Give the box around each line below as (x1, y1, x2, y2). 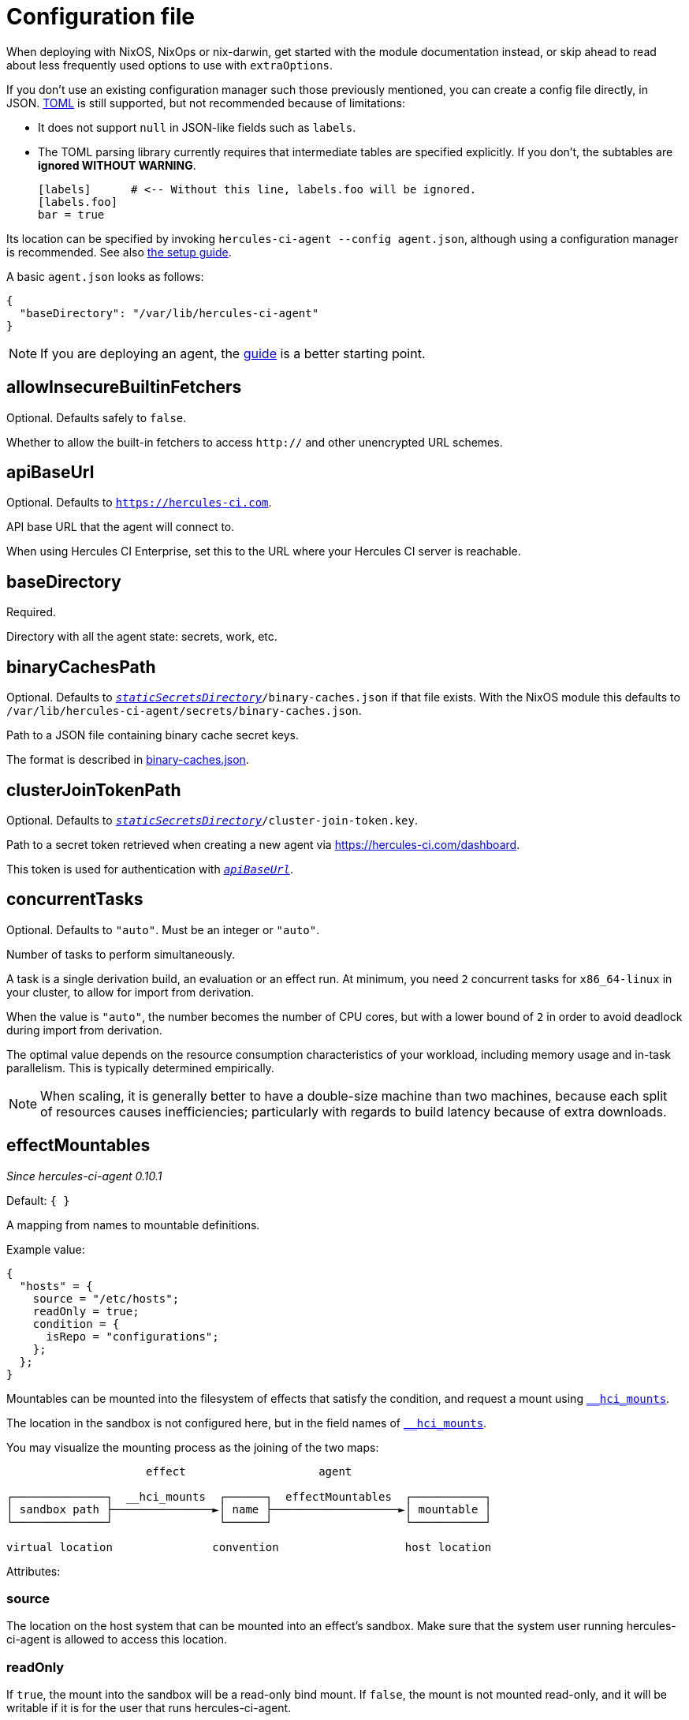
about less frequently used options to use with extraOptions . (6, 58, 333, 72)
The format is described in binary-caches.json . (6, 753, 249, 767)
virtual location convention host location (6, 1540, 492, 1554)
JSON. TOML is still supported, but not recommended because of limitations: (6, 95, 406, 110)
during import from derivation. (6, 1023, 162, 1037)
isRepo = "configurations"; (46, 1329, 219, 1343)
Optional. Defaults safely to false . (6, 410, 187, 424)
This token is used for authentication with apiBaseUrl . (6, 862, 294, 876)
